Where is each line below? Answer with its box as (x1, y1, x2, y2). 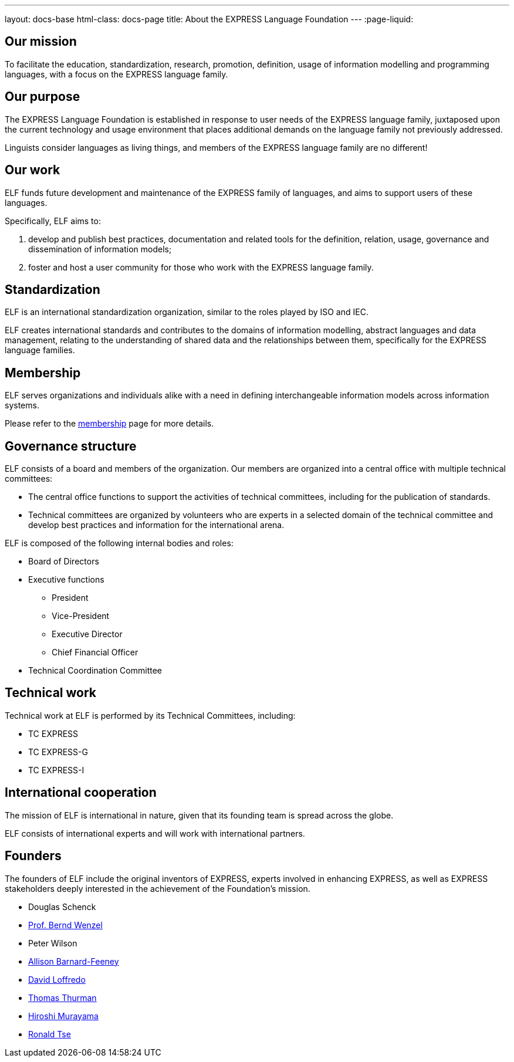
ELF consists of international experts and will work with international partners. (5, 828, 305, 838)
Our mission (5, 34, 77, 49)
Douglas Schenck (28, 901, 96, 912)
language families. (5, 345, 75, 356)
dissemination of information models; (28, 243, 172, 254)
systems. (5, 400, 39, 411)
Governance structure (5, 438, 137, 454)
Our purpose (5, 89, 80, 104)
